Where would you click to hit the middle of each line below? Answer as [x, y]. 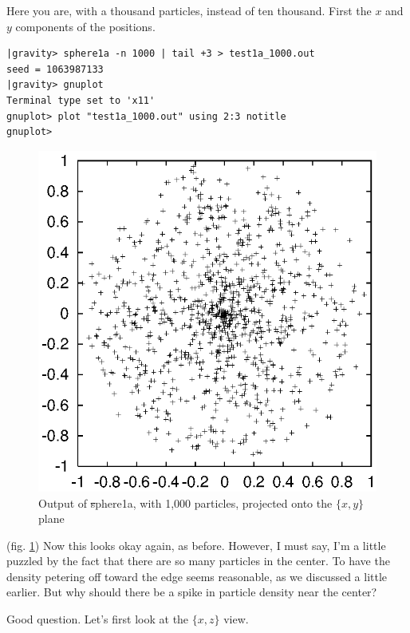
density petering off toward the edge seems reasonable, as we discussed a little [197, 576]
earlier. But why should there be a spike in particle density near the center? [192, 592]
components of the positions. [85, 26]
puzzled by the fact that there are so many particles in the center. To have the [198, 561]
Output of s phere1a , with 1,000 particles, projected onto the [185, 502]
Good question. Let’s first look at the [98, 619]
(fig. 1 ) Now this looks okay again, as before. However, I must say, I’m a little [196, 545]
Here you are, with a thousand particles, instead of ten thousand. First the [189, 10]
